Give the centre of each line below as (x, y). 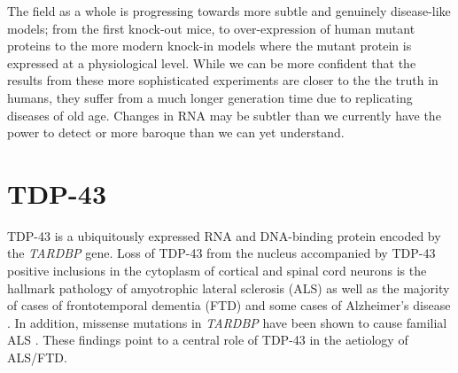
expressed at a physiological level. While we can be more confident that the (212, 62)
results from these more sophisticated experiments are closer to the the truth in (223, 80)
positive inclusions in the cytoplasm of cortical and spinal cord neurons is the (217, 271)
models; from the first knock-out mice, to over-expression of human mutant (211, 28)
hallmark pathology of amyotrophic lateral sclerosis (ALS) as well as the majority (229, 288)
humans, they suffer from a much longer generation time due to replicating (210, 97)
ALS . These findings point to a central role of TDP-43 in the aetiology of (208, 340)
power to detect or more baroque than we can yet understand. (176, 132)
